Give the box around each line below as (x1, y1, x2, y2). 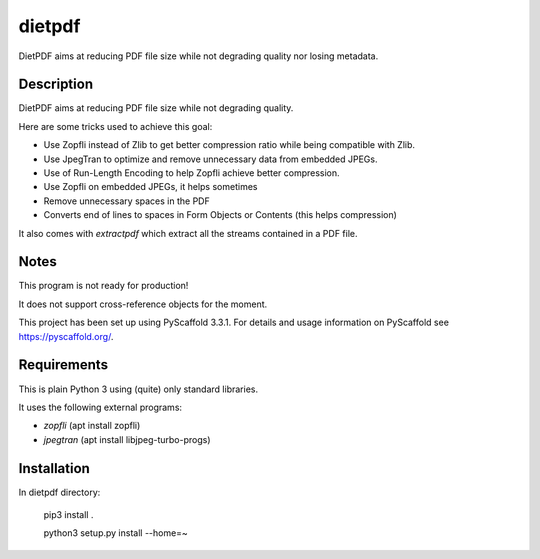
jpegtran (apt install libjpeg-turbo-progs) (43, 433, 211, 445)
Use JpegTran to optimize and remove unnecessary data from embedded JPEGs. (43, 153, 378, 165)
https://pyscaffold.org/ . (18, 330, 114, 342)
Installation (18, 460, 90, 477)
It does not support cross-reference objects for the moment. (18, 298, 268, 310)
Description (18, 76, 94, 93)
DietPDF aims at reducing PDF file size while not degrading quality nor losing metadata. (18, 50, 379, 62)
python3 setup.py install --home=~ (43, 527, 189, 539)
